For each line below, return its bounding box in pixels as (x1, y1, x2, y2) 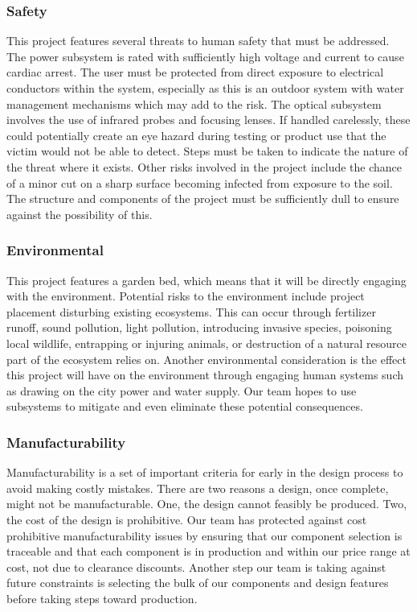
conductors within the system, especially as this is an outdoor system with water (6, 80, 404, 96)
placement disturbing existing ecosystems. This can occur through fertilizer (6, 303, 376, 320)
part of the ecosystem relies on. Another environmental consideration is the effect (6, 350, 407, 367)
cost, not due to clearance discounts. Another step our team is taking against (6, 558, 386, 575)
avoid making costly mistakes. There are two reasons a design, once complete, (6, 479, 389, 496)
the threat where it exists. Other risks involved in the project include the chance (6, 158, 403, 175)
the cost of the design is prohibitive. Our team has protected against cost (6, 511, 367, 527)
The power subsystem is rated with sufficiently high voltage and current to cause (6, 48, 404, 64)
